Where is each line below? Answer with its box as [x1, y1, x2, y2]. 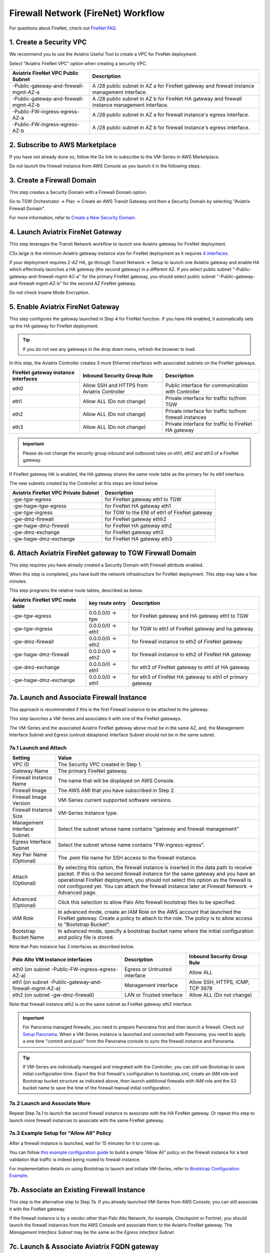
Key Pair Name [12, 851, 47, 858]
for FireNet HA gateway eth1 [104, 503, 171, 510]
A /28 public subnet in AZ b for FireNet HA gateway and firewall [92, 95, 242, 102]
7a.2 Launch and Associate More [9, 1100, 91, 1107]
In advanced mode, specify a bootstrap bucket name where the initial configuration [57, 928, 254, 935]
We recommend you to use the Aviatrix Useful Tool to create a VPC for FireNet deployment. [9, 51, 197, 57]
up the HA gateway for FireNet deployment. [9, 323, 99, 329]
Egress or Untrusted [124, 965, 172, 972]
